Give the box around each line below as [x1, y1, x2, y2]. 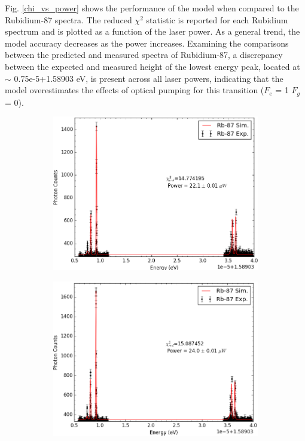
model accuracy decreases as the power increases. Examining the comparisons [5, 36, 289, 49]
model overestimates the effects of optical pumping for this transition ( [5, 84, 264, 96]
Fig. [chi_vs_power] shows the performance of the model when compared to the [5, 2, 299, 14]
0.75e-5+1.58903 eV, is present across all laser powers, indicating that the [14, 72, 283, 84]
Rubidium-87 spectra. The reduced [5, 13, 132, 26]
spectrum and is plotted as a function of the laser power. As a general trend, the [5, 25, 300, 38]
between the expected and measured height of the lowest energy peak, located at [5, 60, 300, 72]
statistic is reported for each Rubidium [146, 13, 288, 26]
